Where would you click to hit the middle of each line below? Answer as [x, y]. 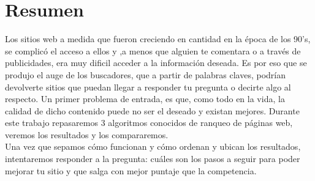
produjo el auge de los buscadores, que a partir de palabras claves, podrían [145, 74]
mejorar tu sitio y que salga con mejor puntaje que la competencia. [131, 170]
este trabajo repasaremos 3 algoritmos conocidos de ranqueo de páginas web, [149, 123]
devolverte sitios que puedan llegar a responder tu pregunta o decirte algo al [148, 87]
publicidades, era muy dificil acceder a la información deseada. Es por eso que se [156, 63]
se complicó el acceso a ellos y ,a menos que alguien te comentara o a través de [153, 50]
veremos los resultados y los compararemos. [87, 134]
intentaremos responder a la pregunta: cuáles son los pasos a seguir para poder [153, 159]
